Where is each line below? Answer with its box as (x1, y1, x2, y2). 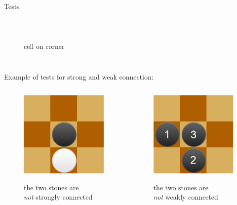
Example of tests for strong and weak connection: (4, 71, 154, 82)
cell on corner (24, 41, 65, 51)
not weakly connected (153, 192, 218, 202)
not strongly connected (24, 192, 93, 202)
